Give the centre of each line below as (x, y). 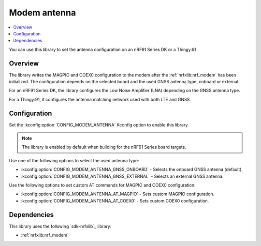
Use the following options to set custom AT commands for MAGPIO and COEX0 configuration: (102, 185)
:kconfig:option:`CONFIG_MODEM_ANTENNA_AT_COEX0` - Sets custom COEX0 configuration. (115, 200)
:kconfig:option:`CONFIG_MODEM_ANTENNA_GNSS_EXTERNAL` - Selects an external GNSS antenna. (122, 176)
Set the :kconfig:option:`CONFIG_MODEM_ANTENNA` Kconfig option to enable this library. (99, 125)
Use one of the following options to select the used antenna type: (74, 160)
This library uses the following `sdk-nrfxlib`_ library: (60, 226)
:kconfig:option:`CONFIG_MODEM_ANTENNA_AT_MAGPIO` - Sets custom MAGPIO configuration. (118, 194)
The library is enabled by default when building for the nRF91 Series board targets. (104, 147)
